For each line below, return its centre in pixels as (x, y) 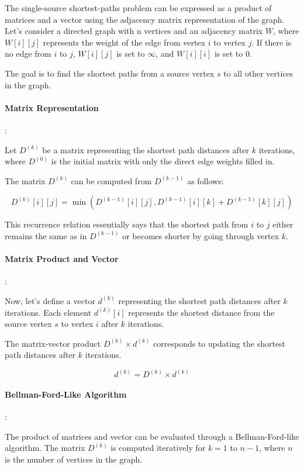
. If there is (272, 42)
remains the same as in (46, 235)
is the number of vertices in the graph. (74, 459)
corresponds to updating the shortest (220, 343)
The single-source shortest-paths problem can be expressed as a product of (138, 8)
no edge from (28, 54)
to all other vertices (258, 73)
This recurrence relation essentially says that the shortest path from (127, 224)
